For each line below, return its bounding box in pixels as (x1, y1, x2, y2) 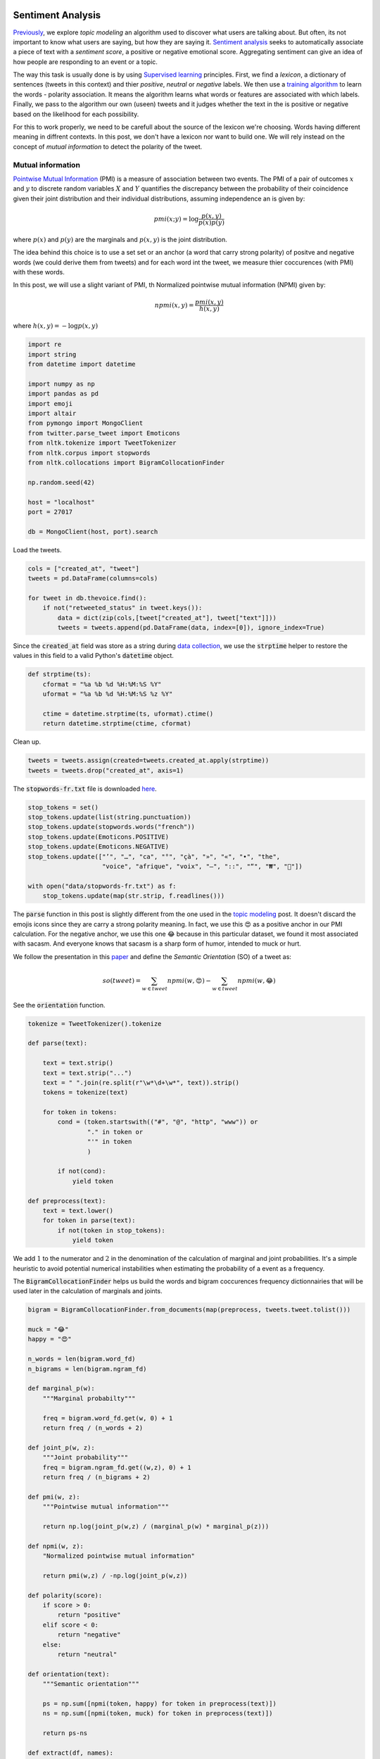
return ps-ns (42, 1729, 88, 1737)
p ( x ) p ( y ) (198, 218, 225, 227)
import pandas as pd (27, 390, 99, 398)
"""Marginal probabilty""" (42, 1394, 137, 1402)
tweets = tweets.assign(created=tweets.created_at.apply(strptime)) (27, 756, 270, 765)
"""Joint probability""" (42, 1454, 129, 1461)
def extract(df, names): (27, 1748, 114, 1757)
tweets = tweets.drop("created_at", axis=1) (27, 766, 184, 774)
